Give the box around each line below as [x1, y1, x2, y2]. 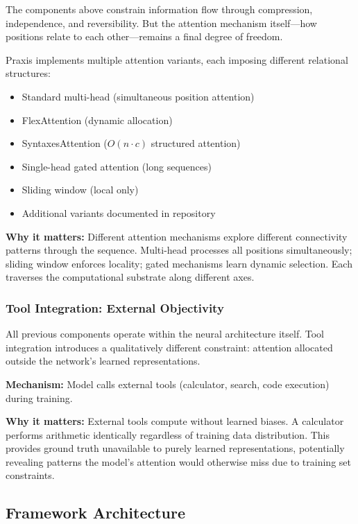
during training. [6, 390, 73, 405]
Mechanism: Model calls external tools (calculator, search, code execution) [6, 376, 330, 391]
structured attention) [151, 136, 241, 150]
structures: [6, 66, 51, 80]
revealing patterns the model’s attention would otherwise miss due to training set [6, 454, 351, 469]
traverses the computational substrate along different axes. [6, 270, 255, 284]
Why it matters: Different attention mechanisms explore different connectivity [6, 229, 348, 243]
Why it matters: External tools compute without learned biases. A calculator [6, 414, 344, 428]
